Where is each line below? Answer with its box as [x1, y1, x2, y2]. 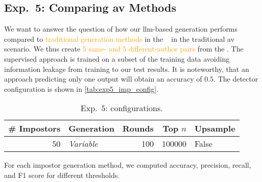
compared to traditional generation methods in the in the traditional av [4, 33, 235, 44]
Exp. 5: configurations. [80, 102, 163, 114]
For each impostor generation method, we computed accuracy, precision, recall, [4, 160, 251, 170]
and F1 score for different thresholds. [4, 169, 120, 180]
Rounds [122, 122, 154, 135]
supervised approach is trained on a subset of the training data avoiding [4, 53, 230, 64]
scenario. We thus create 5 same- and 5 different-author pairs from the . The [4, 43, 244, 54]
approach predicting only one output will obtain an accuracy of [4, 73, 202, 84]
